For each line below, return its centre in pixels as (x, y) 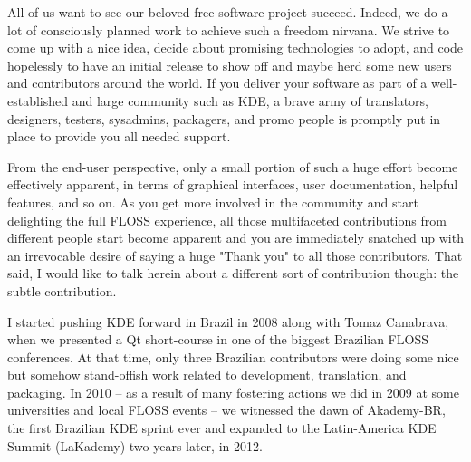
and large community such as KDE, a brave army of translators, (250, 100)
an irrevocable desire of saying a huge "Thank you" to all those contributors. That (235, 255)
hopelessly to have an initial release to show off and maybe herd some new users (230, 65)
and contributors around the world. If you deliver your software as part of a (217, 83)
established (38, 100)
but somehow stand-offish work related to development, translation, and (207, 375)
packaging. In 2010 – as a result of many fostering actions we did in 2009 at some (233, 392)
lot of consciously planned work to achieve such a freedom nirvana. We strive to (229, 29)
